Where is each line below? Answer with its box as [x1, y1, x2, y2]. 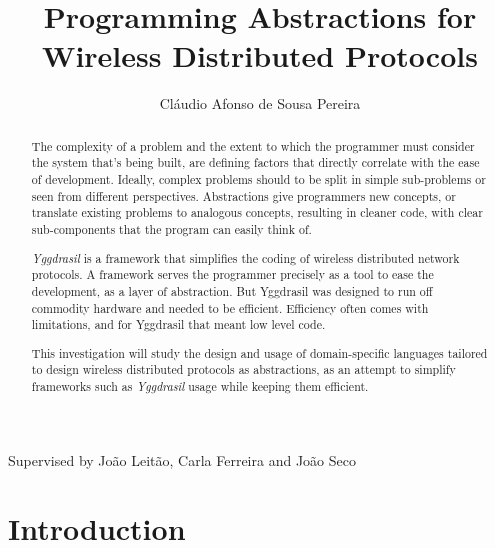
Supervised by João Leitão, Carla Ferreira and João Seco [8, 449, 356, 470]
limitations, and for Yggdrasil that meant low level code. [31, 316, 326, 333]
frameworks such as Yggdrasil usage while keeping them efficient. [31, 378, 369, 395]
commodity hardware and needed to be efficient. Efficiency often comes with [31, 299, 429, 316]
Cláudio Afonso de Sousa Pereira [159, 93, 361, 114]
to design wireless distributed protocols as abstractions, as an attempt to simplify [31, 361, 456, 378]
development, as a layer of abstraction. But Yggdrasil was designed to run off [31, 282, 433, 299]
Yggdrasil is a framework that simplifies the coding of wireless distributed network [31, 249, 460, 266]
